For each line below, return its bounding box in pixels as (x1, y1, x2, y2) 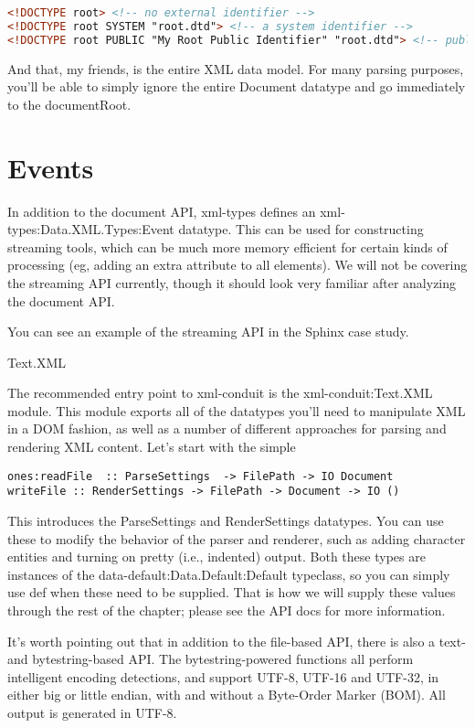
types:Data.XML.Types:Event (7, 219, 174, 239)
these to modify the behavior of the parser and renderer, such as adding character (7, 529, 466, 548)
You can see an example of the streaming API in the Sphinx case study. (7, 322, 409, 341)
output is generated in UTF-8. (7, 702, 177, 722)
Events (7, 148, 94, 186)
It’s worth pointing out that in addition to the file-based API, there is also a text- (7, 631, 466, 650)
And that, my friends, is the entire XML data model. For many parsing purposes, (7, 59, 464, 78)
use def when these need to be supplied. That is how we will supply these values (7, 583, 456, 602)
